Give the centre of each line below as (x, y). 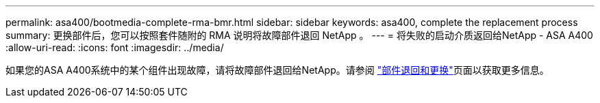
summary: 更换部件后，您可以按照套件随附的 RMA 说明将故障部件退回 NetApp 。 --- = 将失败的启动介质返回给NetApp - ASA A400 (299, 35)
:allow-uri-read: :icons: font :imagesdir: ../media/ (115, 47)
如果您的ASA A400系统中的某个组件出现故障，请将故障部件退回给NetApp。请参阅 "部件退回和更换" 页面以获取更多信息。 (277, 70)
